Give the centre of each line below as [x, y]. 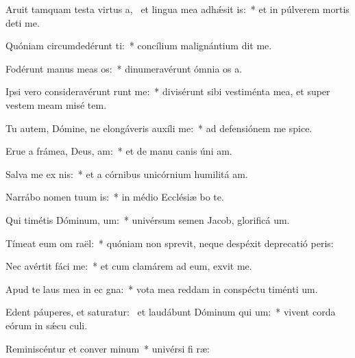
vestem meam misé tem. [56, 104]
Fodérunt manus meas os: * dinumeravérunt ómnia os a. [124, 68]
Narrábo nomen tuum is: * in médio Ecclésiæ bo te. [115, 197]
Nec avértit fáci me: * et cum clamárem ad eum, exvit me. [129, 266]
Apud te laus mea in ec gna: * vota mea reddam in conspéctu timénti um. [162, 289]
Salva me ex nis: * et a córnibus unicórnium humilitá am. [127, 174]
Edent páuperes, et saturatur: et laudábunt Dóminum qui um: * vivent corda [171, 312]
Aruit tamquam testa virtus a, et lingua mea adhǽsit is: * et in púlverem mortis [177, 9]
